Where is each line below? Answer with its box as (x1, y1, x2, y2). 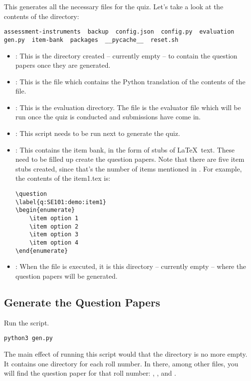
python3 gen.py (4, 335, 53, 342)
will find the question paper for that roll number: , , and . (4, 368, 176, 378)
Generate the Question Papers (4, 294, 160, 309)
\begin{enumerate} (15, 207, 75, 214)
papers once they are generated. (15, 60, 111, 70)
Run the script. (4, 317, 49, 327)
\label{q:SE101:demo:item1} (15, 198, 106, 206)
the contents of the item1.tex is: (15, 173, 111, 183)
